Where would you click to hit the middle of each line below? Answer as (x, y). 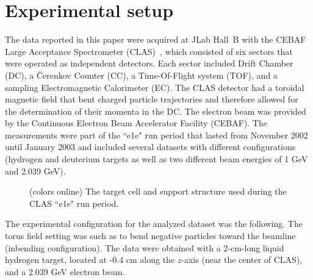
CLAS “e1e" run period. (74, 203)
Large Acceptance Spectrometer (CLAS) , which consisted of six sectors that (149, 51)
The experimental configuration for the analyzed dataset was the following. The (154, 224)
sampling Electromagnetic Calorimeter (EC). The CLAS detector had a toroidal (155, 87)
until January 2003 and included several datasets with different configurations (150, 147)
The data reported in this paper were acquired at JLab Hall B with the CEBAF (156, 39)
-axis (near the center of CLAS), (242, 260)
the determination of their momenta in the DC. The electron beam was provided (156, 111)
